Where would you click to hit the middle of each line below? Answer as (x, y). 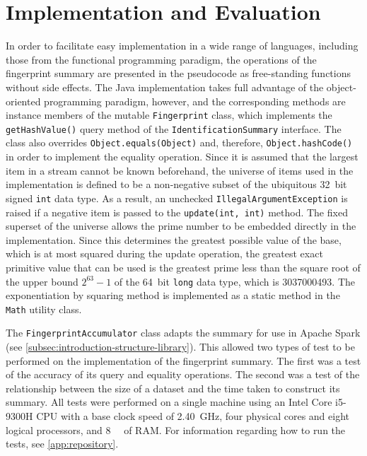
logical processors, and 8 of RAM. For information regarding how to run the (176, 429)
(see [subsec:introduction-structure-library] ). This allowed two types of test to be (180, 347)
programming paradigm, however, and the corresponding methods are (195, 101)
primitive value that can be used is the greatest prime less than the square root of (183, 267)
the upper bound (42, 281)
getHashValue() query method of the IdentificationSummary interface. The (174, 128)
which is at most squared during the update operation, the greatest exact (164, 253)
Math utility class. (44, 309)
